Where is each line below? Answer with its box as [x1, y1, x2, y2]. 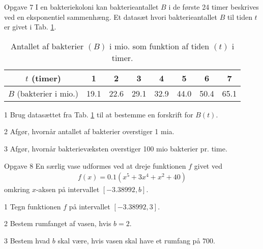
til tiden [227, 11, 252, 22]
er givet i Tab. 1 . [4, 21, 56, 32]
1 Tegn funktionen [4, 201, 61, 211]
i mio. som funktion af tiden [109, 40, 210, 52]
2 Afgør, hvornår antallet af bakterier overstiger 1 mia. [4, 126, 174, 137]
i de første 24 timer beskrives [168, 2, 259, 12]
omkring [4, 184, 30, 195]
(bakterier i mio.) [17, 87, 79, 99]
